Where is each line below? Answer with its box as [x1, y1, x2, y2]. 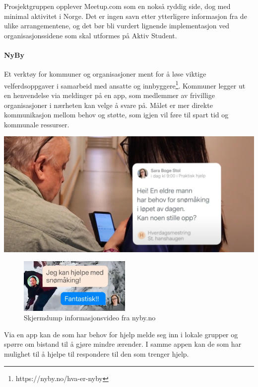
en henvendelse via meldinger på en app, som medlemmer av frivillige [4, 90, 215, 100]
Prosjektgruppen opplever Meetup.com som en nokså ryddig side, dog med [4, 1, 231, 11]
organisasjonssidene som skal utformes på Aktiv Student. [4, 30, 177, 40]
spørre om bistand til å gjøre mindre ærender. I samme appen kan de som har [4, 339, 242, 349]
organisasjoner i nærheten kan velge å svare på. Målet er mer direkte [4, 99, 213, 110]
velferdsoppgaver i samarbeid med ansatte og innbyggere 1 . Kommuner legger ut [4, 79, 246, 91]
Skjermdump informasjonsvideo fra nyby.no [24, 312, 156, 323]
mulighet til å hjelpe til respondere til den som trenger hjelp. [4, 348, 189, 359]
